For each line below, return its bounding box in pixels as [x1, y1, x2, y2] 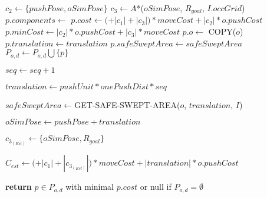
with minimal [65, 180, 114, 193]
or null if [140, 180, 172, 193]
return [5, 180, 32, 193]
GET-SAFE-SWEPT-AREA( [74, 98, 180, 110]
